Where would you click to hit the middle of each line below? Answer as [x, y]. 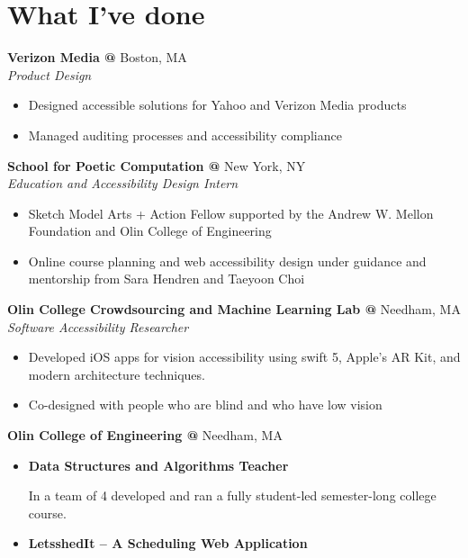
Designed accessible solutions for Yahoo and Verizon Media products [217, 105]
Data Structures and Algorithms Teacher [158, 465]
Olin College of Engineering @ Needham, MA [145, 435]
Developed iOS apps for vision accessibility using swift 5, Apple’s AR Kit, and [244, 357]
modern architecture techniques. [117, 374]
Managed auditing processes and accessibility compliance [185, 135]
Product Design [49, 74]
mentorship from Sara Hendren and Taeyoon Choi [166, 279]
